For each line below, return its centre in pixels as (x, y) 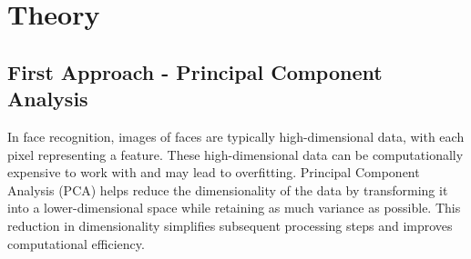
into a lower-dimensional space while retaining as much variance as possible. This (234, 208)
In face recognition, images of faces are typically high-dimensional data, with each (236, 136)
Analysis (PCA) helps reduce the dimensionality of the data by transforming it (228, 189)
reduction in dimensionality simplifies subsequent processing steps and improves (230, 225)
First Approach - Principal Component (195, 71)
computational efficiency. (76, 243)
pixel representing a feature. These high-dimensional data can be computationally (235, 154)
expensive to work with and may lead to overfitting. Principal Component (214, 172)
